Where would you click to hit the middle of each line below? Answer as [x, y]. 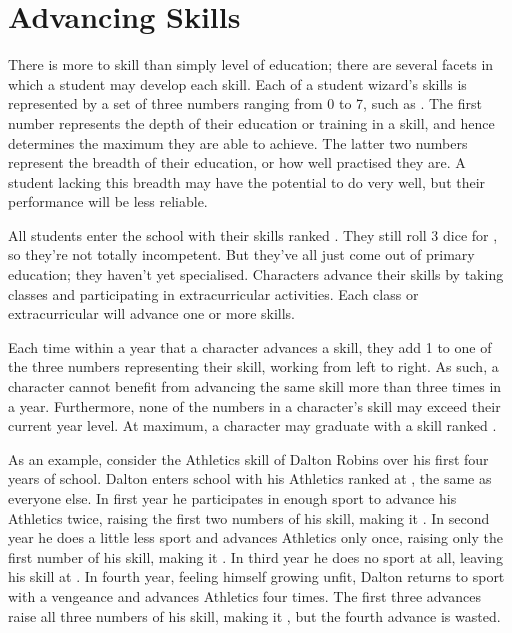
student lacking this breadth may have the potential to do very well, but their [247, 181]
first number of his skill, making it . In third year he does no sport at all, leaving [255, 556]
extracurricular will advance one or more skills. [151, 313]
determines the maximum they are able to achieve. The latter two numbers [238, 142]
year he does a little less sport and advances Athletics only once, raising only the [255, 537]
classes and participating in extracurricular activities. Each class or [213, 293]
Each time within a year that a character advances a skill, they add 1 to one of [250, 346]
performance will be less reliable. [108, 201]
